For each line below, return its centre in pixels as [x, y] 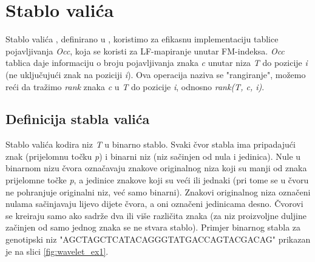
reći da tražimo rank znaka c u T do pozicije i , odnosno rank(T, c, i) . [135, 86]
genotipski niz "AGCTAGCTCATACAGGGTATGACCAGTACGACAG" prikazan [158, 239]
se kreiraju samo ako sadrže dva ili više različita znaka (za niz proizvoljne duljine [156, 215]
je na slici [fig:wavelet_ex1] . [57, 251]
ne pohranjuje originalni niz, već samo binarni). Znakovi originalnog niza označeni [158, 192]
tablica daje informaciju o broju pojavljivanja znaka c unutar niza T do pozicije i [157, 63]
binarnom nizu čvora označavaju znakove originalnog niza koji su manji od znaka [156, 168]
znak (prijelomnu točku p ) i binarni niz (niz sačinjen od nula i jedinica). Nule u [153, 156]
